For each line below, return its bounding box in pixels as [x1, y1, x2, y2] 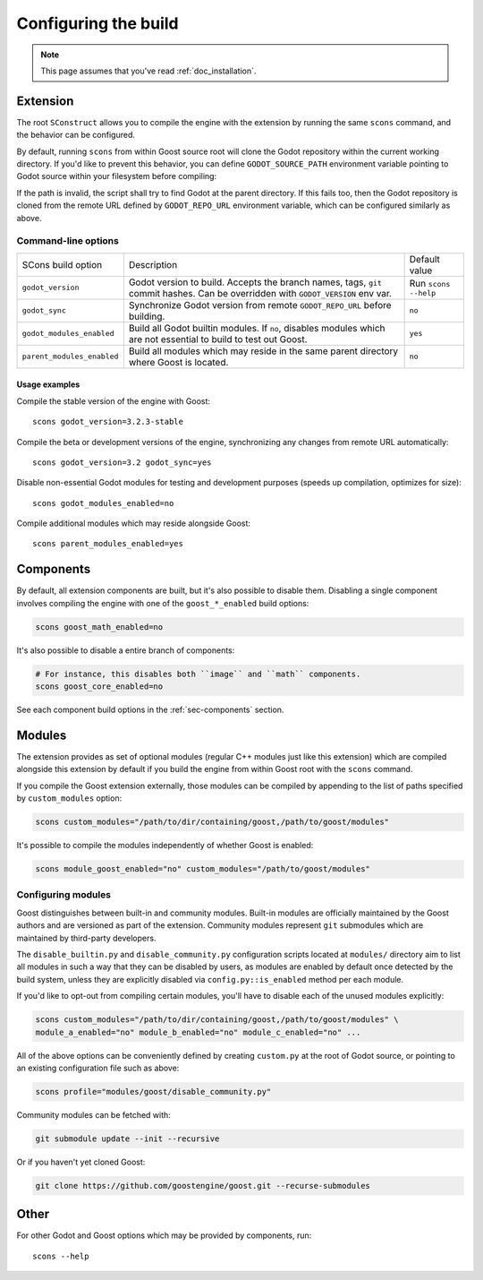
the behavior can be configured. [16, 130, 136, 141]
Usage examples [16, 379, 80, 390]
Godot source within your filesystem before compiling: [16, 171, 217, 182]
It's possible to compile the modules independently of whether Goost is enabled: [16, 840, 314, 851]
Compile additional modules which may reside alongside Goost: [16, 518, 250, 528]
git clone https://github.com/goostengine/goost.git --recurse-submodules [35, 1181, 371, 1190]
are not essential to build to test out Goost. [128, 332, 308, 345]
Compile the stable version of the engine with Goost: [16, 395, 210, 407]
